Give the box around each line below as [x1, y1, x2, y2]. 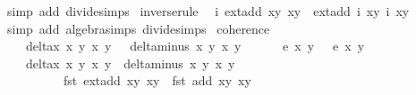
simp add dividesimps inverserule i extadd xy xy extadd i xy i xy [7, 2, 410, 20]
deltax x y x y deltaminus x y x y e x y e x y [25, 36, 365, 55]
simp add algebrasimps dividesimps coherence [7, 19, 270, 37]
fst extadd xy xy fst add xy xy [63, 71, 251, 90]
